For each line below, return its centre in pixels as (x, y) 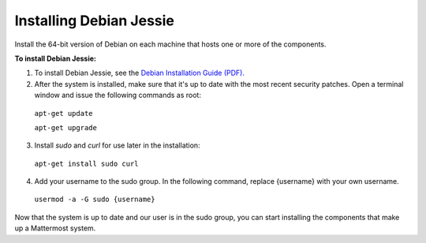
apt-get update (64, 113)
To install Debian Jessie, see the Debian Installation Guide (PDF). (139, 73)
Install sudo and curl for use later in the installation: (117, 145)
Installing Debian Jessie (95, 21)
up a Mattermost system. (55, 228)
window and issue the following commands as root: (118, 95)
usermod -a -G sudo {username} (95, 200)
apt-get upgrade (66, 127)
